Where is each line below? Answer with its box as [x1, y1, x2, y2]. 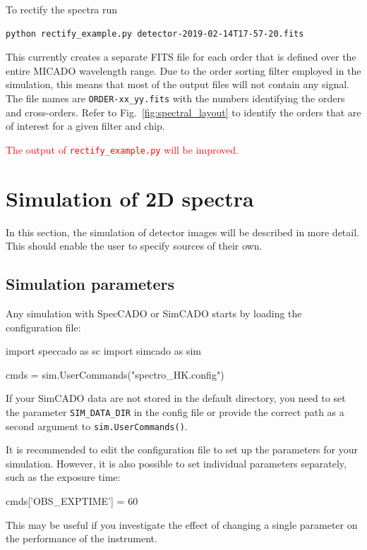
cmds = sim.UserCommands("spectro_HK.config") [6, 367, 224, 381]
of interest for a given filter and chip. [6, 118, 165, 133]
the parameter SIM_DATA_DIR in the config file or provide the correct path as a [6, 404, 344, 419]
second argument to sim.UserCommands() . [6, 418, 188, 433]
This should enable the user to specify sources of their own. [6, 238, 263, 253]
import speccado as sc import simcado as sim [6, 343, 201, 358]
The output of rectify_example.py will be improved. [6, 142, 239, 157]
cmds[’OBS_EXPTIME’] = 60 [6, 494, 138, 508]
